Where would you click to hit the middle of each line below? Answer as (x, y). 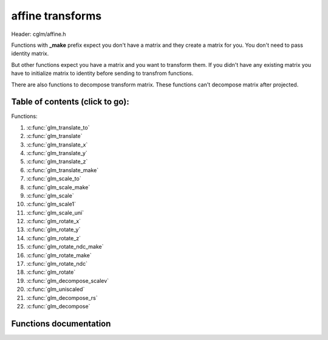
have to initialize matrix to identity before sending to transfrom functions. (102, 74)
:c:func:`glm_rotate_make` (59, 255)
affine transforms (56, 16)
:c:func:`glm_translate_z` (57, 162)
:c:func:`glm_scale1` (51, 204)
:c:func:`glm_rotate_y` (53, 230)
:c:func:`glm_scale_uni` (55, 212)
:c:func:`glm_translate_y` (57, 153)
